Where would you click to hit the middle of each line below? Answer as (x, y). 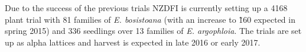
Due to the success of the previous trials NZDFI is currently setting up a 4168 (146, 8)
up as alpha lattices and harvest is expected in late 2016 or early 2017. (133, 42)
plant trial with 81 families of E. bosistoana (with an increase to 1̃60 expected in (150, 19)
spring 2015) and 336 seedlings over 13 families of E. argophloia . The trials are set (153, 31)
